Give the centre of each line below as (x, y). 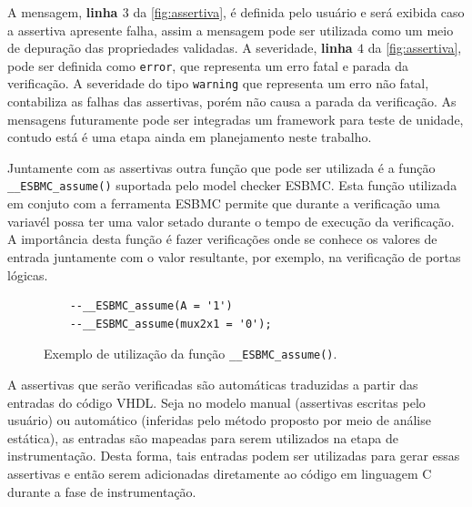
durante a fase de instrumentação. (102, 491)
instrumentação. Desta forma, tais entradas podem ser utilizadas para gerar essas (234, 456)
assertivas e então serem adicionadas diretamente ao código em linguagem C (220, 473)
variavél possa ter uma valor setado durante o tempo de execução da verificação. (231, 221)
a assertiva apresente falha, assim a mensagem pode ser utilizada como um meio (231, 30)
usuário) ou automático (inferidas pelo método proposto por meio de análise (219, 420)
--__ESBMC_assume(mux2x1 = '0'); (171, 324)
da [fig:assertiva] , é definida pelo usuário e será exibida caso (299, 12)
